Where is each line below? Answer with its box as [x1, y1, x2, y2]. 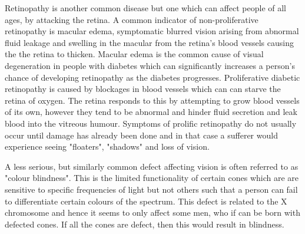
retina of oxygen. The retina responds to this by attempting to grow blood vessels [5, 94, 300, 106]
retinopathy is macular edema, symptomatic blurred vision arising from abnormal [5, 25, 299, 37]
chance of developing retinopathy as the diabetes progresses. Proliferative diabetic [5, 71, 300, 83]
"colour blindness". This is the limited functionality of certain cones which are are [5, 172, 299, 184]
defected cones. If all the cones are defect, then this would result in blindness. [5, 217, 284, 230]
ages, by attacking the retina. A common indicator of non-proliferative [5, 13, 258, 25]
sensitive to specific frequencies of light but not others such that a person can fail [5, 183, 298, 195]
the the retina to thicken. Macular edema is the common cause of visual [5, 48, 264, 60]
